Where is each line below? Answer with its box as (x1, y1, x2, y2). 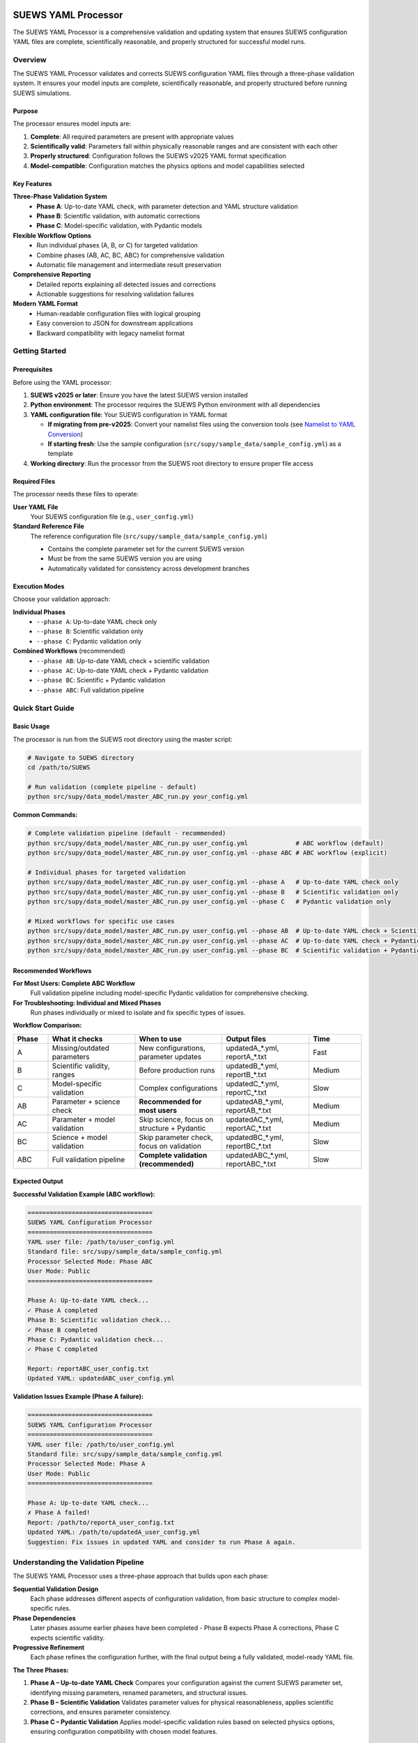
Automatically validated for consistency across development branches (47, 564, 250, 572)
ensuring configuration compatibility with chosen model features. (30, 1728, 218, 1736)
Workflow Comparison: (13, 1021, 82, 1030)
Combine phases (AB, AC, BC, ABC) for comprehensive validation (36, 251, 225, 259)
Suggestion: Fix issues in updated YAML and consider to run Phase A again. (27, 1538, 296, 1546)
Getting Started (13, 346, 66, 356)
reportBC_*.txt (226, 1141, 272, 1150)
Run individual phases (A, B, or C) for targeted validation (36, 241, 199, 250)
